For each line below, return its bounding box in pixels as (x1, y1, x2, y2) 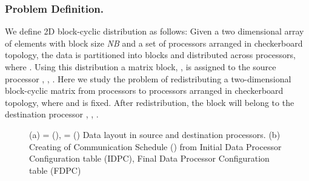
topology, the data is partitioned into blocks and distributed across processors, (5, 48, 296, 61)
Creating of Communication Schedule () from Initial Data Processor (29, 140, 282, 153)
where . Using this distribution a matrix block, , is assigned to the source (5, 61, 276, 73)
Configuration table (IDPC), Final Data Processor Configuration (29, 152, 270, 165)
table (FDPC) (29, 163, 81, 176)
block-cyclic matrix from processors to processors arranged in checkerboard (5, 84, 284, 97)
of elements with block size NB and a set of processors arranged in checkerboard (5, 36, 303, 49)
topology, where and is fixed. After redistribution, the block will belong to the (5, 96, 294, 108)
